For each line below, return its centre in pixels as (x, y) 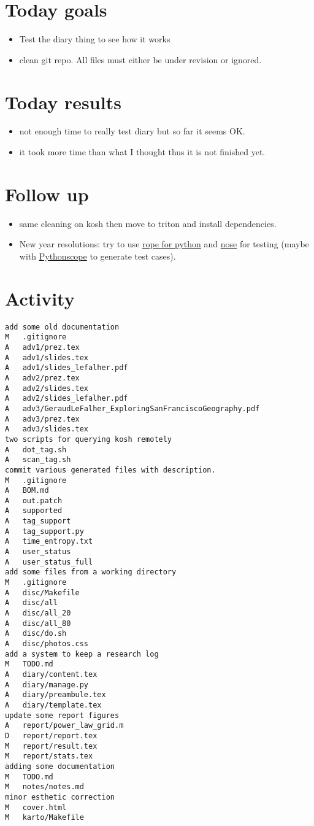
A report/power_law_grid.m (64, 726)
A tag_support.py (44, 531)
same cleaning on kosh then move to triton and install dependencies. (148, 223)
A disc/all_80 (38, 623)
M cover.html (36, 807)
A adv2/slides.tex (47, 388)
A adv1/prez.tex (42, 347)
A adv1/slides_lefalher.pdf (67, 368)
